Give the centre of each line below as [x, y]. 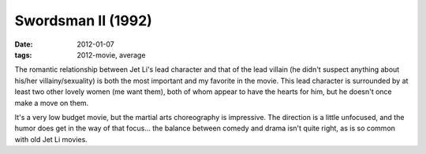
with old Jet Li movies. [51, 139]
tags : [23, 54]
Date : [24, 44]
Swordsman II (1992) [84, 21]
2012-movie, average [111, 54]
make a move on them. [52, 103]
